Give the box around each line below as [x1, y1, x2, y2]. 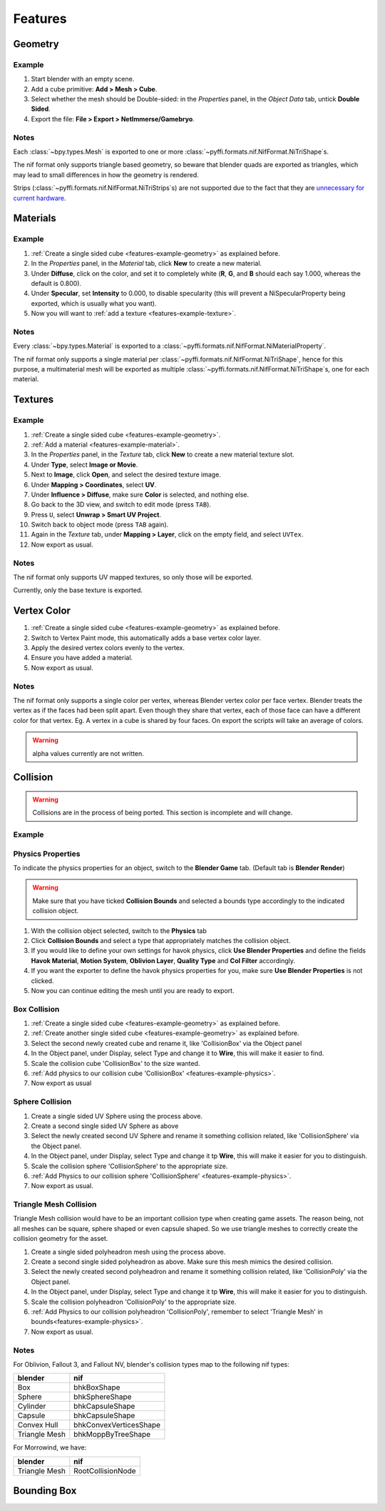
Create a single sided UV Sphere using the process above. [31, 1112, 203, 1120]
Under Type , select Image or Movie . [31, 460, 138, 469]
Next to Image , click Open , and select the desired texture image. [31, 470, 221, 479]
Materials [13, 212, 56, 224]
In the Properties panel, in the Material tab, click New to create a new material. [31, 259, 262, 268]
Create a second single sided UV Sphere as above [31, 1122, 179, 1130]
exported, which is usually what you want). [31, 299, 157, 307]
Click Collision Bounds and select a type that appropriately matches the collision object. [31, 937, 291, 944]
